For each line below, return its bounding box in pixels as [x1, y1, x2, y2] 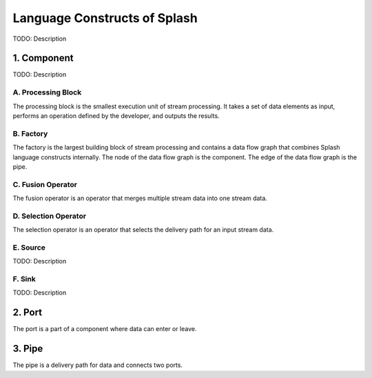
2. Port [12, 307, 43, 319]
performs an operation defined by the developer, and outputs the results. [12, 111, 220, 120]
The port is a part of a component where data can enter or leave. [12, 325, 197, 333]
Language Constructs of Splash [12, 10, 198, 26]
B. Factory [12, 128, 48, 138]
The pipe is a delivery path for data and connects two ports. [12, 361, 183, 369]
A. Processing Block [12, 88, 82, 97]
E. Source [12, 242, 46, 252]
